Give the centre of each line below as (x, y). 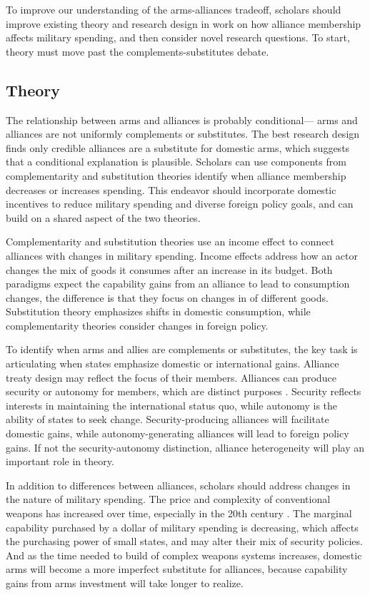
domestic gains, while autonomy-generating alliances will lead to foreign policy (177, 433)
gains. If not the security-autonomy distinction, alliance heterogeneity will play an (185, 447)
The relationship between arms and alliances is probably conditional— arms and (182, 119)
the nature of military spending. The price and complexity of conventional (168, 499)
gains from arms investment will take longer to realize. (125, 583)
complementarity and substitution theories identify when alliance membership (176, 175)
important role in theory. (60, 461)
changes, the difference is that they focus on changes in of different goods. (167, 297)
